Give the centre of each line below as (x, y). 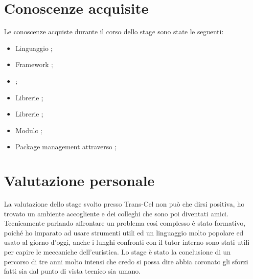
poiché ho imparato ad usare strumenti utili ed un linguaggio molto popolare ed (124, 232)
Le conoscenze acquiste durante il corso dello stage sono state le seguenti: (114, 32)
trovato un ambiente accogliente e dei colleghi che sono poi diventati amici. (116, 213)
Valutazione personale (79, 180)
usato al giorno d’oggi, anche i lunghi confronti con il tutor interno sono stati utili (127, 242)
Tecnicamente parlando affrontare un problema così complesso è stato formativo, (125, 223)
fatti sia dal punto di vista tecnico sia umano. (72, 271)
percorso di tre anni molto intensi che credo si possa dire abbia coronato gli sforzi (126, 261)
